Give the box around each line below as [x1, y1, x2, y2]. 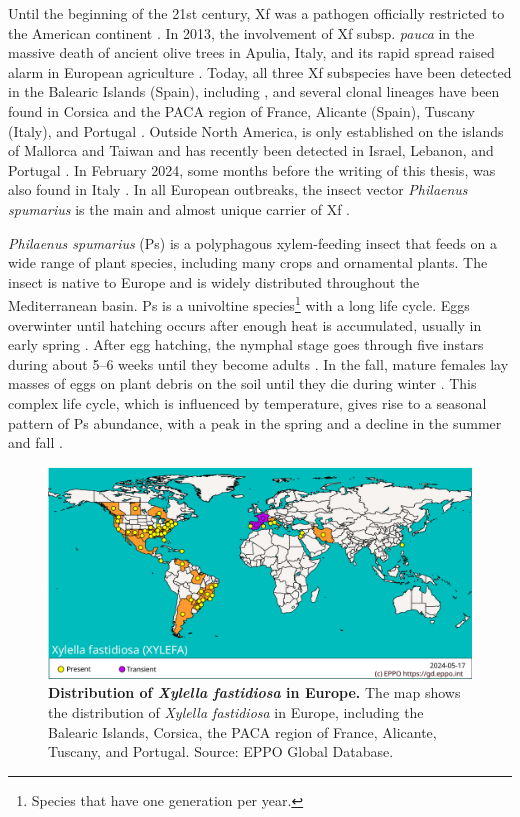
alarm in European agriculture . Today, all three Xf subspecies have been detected [8, 61, 512, 82]
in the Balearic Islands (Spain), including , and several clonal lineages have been [8, 81, 500, 102]
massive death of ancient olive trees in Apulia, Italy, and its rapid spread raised [8, 42, 495, 63]
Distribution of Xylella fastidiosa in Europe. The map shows [48, 682, 461, 703]
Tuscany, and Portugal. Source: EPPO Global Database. [48, 741, 394, 762]
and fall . [8, 432, 63, 453]
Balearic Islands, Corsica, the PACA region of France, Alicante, [48, 721, 437, 742]
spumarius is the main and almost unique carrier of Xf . [8, 198, 350, 219]
